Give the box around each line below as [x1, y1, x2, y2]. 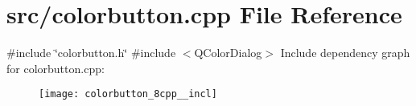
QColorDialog [194, 44, 262, 61]
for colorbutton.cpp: [6, 59, 105, 76]
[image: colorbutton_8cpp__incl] [39, 88, 217, 100]
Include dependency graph [280, 44, 410, 61]
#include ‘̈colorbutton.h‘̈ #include [6, 44, 176, 61]
